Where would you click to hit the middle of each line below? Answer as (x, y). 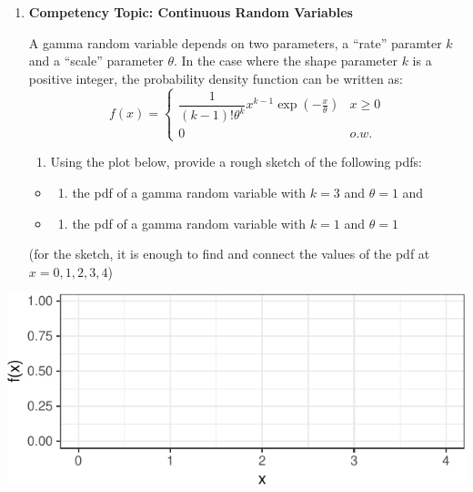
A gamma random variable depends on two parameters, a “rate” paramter (235, 42)
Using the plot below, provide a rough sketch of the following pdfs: (236, 162)
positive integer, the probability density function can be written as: (216, 78)
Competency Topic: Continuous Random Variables (191, 12)
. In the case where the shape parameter (285, 61)
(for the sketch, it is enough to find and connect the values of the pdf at (229, 254)
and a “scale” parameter (96, 61)
